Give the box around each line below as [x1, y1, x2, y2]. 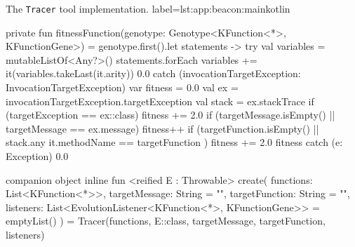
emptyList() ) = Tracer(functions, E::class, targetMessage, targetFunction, [6, 213, 326, 228]
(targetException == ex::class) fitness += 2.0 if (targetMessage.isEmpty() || [6, 107, 335, 122]
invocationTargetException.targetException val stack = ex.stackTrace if [6, 93, 314, 108]
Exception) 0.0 [6, 149, 69, 163]
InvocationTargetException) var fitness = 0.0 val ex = [6, 80, 239, 95]
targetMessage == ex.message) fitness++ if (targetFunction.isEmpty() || [6, 121, 319, 135]
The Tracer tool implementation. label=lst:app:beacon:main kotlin [6, 1, 290, 15]
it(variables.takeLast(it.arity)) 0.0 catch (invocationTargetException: [6, 66, 301, 81]
